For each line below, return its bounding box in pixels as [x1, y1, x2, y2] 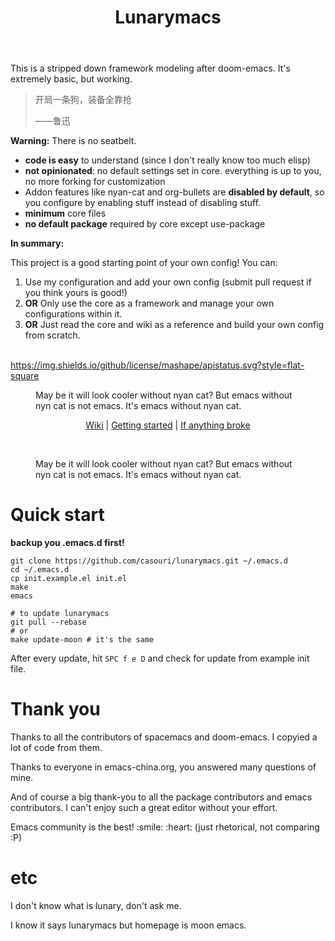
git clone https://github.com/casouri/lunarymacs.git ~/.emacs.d [10, 556, 288, 566]
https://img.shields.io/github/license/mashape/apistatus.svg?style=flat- [10, 359, 305, 371]
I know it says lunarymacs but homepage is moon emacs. [10, 919, 247, 931]
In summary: [10, 237, 65, 250]
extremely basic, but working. [10, 73, 133, 85]
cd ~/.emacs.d [10, 565, 70, 575]
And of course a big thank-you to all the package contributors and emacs [10, 791, 313, 803]
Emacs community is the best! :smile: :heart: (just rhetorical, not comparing [10, 821, 320, 833]
